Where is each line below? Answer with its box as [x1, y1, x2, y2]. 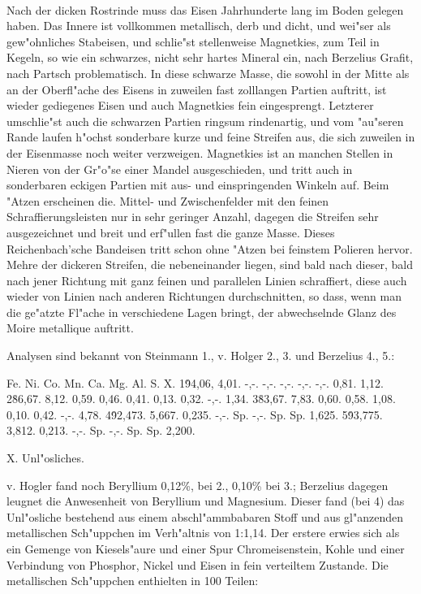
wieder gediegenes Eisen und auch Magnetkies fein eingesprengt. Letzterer [6, 97, 374, 114]
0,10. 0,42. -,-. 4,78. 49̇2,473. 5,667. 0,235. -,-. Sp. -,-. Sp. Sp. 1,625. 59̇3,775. [6, 405, 383, 423]
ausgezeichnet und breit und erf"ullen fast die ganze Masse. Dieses [6, 223, 335, 241]
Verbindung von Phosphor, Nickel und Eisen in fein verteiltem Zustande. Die [6, 556, 389, 573]
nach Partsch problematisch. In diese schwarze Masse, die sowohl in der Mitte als [6, 64, 410, 81]
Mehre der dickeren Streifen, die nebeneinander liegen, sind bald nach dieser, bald [6, 256, 413, 273]
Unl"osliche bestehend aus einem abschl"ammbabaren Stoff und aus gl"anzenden [6, 508, 404, 525]
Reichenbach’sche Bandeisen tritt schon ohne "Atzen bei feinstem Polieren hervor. [6, 240, 413, 257]
